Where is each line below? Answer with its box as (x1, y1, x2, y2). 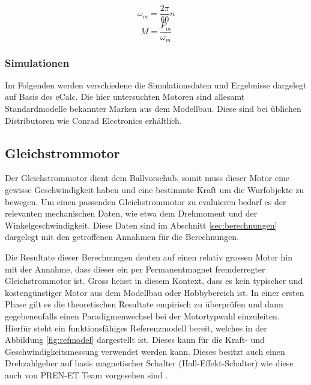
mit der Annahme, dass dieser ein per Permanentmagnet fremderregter (5, 262, 265, 275)
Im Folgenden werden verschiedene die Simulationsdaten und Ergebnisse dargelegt (5, 78, 307, 91)
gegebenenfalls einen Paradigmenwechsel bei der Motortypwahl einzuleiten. (5, 309, 280, 322)
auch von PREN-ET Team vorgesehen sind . (5, 368, 168, 381)
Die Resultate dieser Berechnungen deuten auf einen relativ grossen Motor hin (5, 250, 293, 263)
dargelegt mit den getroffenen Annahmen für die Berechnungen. (5, 230, 240, 243)
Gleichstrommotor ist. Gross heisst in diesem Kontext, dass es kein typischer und (5, 274, 303, 287)
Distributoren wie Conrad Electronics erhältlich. (5, 114, 182, 126)
